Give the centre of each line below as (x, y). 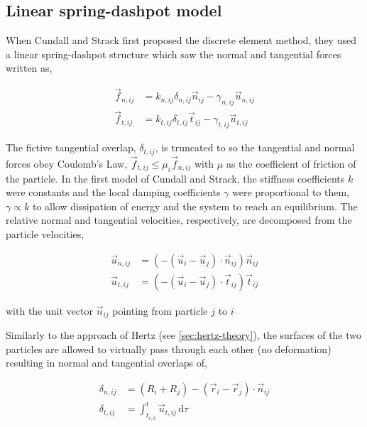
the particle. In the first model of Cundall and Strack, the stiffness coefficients (175, 178)
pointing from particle (160, 310)
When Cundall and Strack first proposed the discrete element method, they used (181, 40)
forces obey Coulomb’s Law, (67, 163)
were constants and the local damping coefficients (113, 192)
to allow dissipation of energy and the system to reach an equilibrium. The (195, 206)
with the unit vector (49, 310)
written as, (29, 68)
